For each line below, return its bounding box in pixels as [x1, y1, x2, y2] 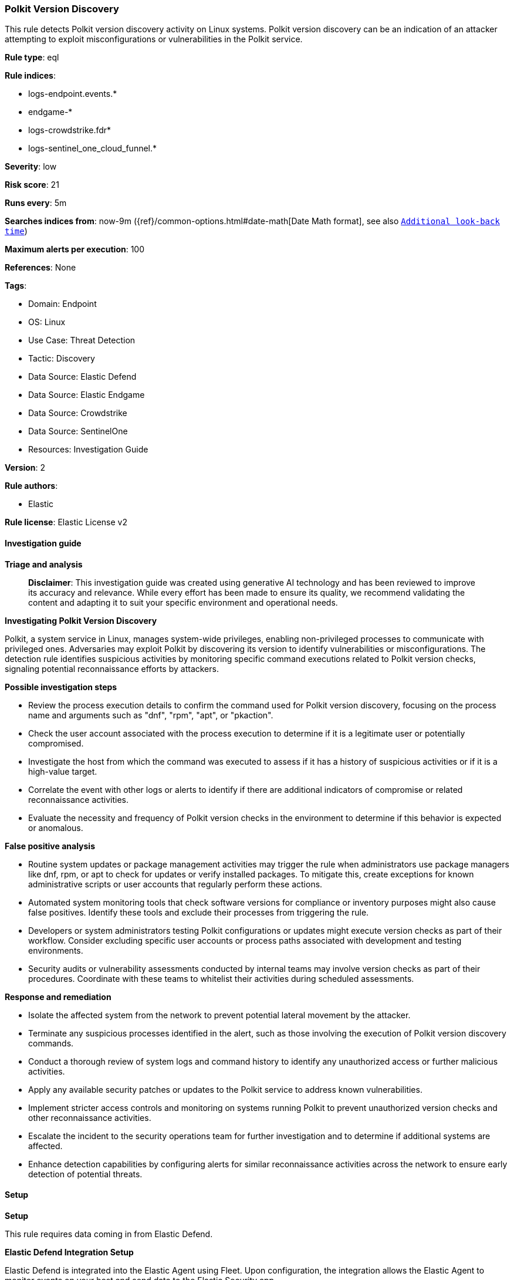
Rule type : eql [5, 52, 59, 63]
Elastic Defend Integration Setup [5, 1247, 134, 1257]
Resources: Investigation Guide [28, 444, 148, 455]
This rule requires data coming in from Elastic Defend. [5, 1228, 213, 1239]
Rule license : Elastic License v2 [5, 517, 127, 528]
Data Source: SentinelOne [28, 426, 128, 437]
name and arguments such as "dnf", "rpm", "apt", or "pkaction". [28, 710, 273, 720]
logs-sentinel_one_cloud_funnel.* [28, 143, 157, 154]
